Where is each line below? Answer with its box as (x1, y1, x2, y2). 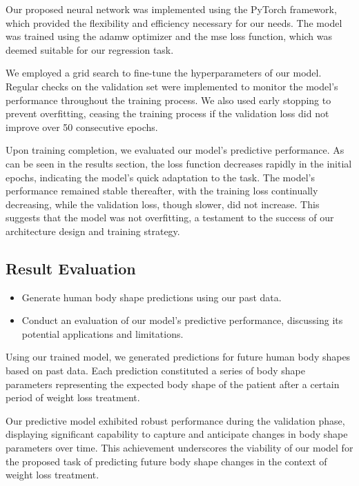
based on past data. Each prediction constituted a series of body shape (6, 363, 305, 378)
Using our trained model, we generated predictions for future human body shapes (6, 350, 351, 364)
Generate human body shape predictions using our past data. (21, 290, 282, 304)
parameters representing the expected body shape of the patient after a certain (6, 376, 340, 391)
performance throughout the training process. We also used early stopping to (6, 92, 331, 107)
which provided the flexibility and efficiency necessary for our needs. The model (6, 15, 342, 30)
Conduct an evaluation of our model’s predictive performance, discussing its (21, 313, 343, 327)
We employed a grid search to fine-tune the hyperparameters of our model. (6, 65, 322, 80)
